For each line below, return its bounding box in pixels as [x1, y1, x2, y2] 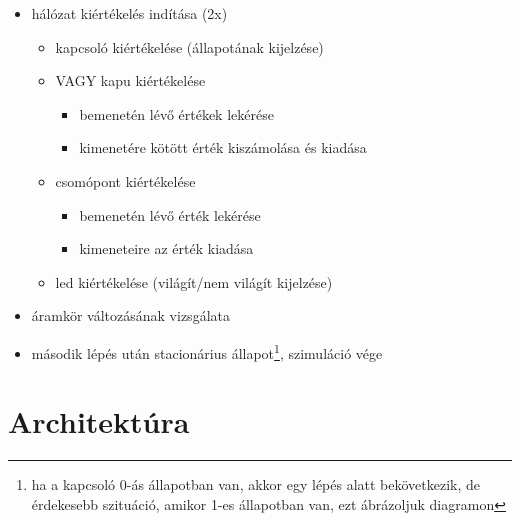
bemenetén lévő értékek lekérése [79, 103, 274, 124]
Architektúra [8, 401, 190, 442]
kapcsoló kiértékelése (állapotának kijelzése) [55, 36, 324, 57]
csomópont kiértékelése [55, 170, 196, 191]
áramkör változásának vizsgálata [31, 305, 230, 326]
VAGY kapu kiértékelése [55, 70, 206, 91]
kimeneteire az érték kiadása [79, 238, 254, 259]
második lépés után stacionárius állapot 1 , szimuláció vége [31, 339, 383, 363]
